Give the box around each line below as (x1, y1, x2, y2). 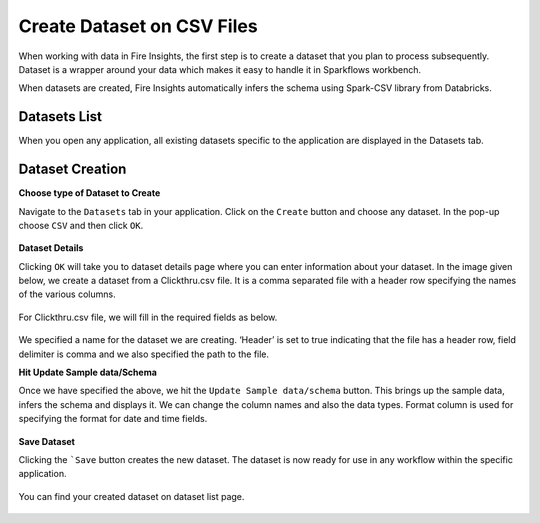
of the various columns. (18, 288, 116, 300)
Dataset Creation (18, 161, 127, 178)
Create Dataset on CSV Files (18, 15, 259, 37)
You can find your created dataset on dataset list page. (18, 490, 245, 502)
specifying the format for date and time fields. (18, 413, 208, 425)
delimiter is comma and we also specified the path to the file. (18, 348, 270, 360)
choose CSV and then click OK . (18, 219, 144, 231)
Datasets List (18, 108, 102, 125)
